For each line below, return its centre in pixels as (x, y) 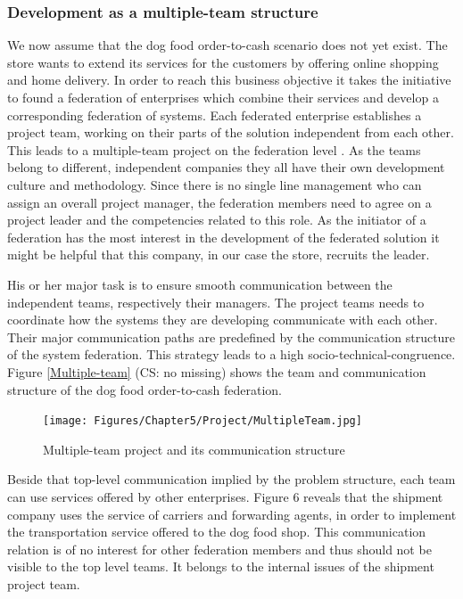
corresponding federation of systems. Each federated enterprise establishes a (215, 115)
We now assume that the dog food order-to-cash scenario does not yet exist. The (227, 45)
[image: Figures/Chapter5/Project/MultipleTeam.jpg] (203, 421)
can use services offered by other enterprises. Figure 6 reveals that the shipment (225, 496)
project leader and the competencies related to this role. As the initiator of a (217, 220)
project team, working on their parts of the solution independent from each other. (231, 132)
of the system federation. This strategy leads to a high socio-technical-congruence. (231, 354)
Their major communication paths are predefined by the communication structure (231, 336)
